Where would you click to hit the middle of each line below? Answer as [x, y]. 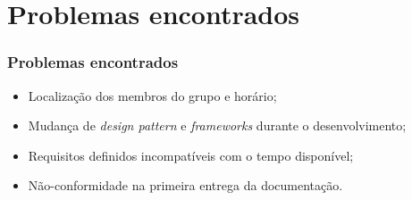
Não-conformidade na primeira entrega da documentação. [185, 185]
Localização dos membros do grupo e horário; [152, 95]
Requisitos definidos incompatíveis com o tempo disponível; [191, 155]
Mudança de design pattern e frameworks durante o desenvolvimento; [217, 125]
